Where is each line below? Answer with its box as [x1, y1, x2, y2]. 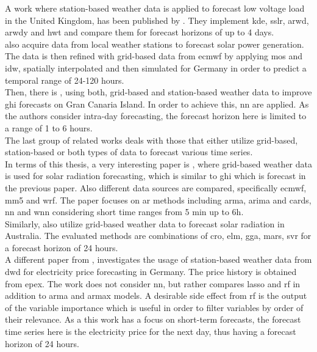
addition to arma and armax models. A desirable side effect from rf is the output [5, 289, 307, 302]
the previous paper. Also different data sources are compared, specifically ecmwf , [5, 181, 307, 194]
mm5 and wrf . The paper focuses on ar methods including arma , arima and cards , [5, 193, 312, 206]
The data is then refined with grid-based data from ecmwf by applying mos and [5, 50, 303, 62]
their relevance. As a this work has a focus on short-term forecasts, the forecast [5, 313, 301, 326]
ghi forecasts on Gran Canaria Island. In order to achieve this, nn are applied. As [5, 97, 309, 110]
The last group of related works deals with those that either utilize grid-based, [5, 133, 298, 146]
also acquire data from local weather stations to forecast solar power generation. [5, 37, 304, 50]
